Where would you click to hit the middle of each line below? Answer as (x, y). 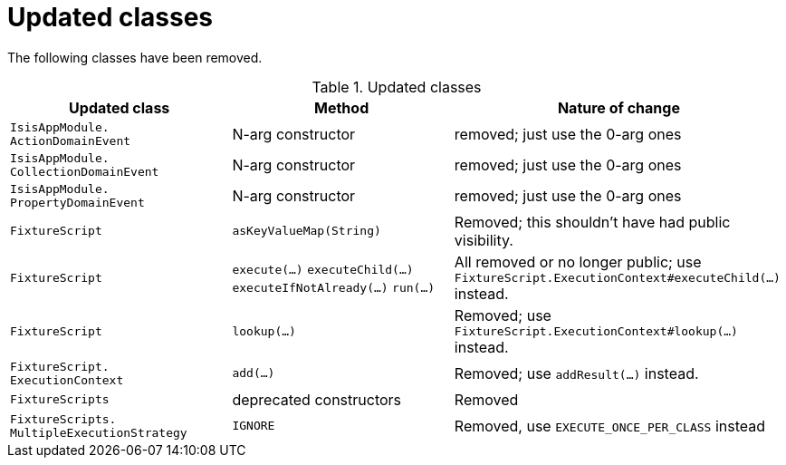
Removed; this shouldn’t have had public (592, 222)
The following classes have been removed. (135, 57)
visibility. (484, 240)
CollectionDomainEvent (85, 171)
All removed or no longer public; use (578, 262)
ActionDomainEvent (71, 140)
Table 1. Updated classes (397, 87)
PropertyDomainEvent (77, 202)
